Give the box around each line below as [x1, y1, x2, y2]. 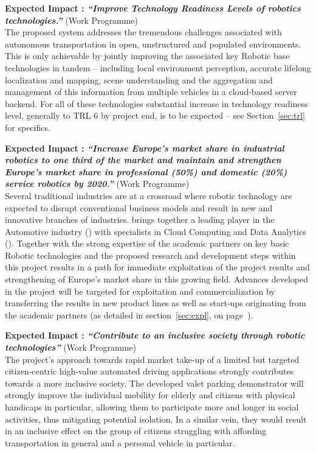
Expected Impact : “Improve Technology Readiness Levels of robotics [5, 2, 301, 14]
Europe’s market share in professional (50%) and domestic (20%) [5, 165, 287, 178]
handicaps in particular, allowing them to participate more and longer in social [5, 401, 299, 413]
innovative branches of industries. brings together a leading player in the [5, 213, 275, 226]
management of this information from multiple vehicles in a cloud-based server [5, 85, 297, 98]
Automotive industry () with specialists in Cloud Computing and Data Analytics [5, 225, 306, 237]
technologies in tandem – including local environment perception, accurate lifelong [5, 61, 311, 74]
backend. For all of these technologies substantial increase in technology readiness [5, 97, 308, 110]
